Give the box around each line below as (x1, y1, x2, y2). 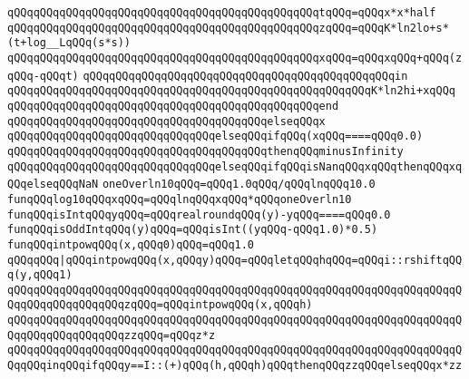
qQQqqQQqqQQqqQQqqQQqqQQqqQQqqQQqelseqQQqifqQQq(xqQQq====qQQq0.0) (7, 130, 424, 143)
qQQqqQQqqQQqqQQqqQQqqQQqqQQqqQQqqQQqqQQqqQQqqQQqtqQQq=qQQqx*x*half (7, 6, 436, 19)
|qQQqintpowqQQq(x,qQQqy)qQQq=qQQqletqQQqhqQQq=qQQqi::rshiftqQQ (59, 253, 463, 267)
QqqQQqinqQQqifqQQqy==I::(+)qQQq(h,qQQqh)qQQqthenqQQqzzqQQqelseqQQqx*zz (7, 359, 463, 373)
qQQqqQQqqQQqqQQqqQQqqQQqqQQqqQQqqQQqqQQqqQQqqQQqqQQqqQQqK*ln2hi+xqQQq (7, 84, 455, 98)
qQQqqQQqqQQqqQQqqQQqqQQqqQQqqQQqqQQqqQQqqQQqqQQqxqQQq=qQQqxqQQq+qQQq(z (7, 51, 463, 64)
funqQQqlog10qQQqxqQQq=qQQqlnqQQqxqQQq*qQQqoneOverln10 (7, 192, 352, 206)
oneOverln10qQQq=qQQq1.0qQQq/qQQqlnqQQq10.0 (102, 178, 376, 191)
